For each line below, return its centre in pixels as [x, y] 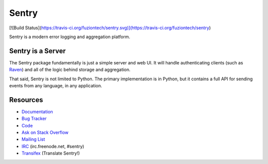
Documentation [37, 111]
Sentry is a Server [37, 51]
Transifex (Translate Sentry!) [51, 153]
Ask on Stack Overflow [45, 133]
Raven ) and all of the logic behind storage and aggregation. [70, 70]
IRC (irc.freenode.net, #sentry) [53, 146]
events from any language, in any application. [56, 86]
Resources [26, 100]
